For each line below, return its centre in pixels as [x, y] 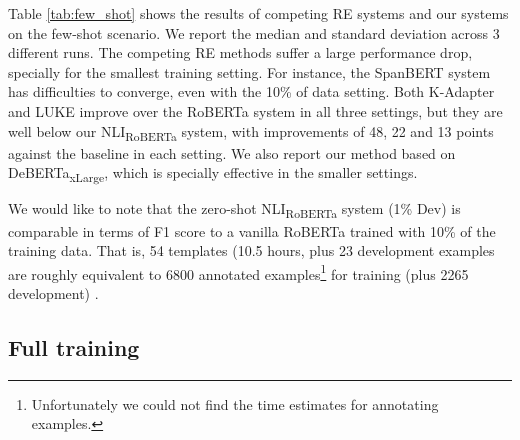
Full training [74, 346]
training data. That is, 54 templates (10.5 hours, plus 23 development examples [251, 250]
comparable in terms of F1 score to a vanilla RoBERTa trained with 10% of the [252, 230]
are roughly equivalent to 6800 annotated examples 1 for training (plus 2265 [238, 272]
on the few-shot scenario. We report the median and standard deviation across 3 [254, 32]
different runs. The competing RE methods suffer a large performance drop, [240, 52]
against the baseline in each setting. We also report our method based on [232, 152]
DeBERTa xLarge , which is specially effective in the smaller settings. [213, 174]
